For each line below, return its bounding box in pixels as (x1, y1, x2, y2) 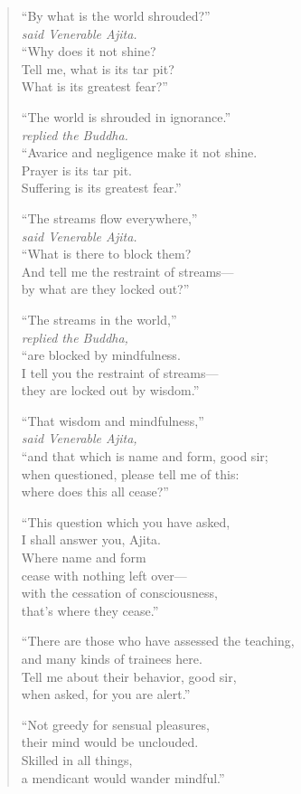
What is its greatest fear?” (21, 77, 168, 96)
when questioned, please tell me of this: (21, 464, 240, 483)
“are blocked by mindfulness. (21, 345, 181, 364)
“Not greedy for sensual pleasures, (21, 714, 210, 733)
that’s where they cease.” (21, 600, 159, 619)
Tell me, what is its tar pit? (21, 59, 174, 78)
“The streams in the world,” (21, 309, 177, 328)
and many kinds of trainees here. (21, 649, 202, 667)
